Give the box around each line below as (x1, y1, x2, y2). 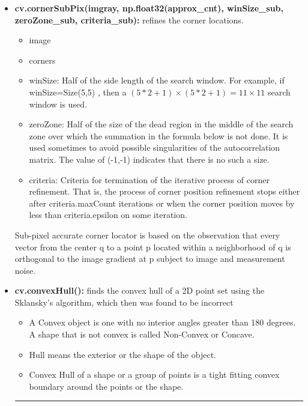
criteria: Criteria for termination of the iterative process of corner (29, 173, 270, 186)
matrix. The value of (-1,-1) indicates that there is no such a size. (29, 153, 270, 165)
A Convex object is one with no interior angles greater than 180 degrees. (29, 316, 296, 329)
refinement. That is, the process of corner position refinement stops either (29, 185, 300, 198)
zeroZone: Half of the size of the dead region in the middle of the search (29, 118, 294, 130)
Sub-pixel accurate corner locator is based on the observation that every (14, 228, 280, 241)
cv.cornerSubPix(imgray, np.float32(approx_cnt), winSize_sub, (14, 2, 283, 14)
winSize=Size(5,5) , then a (29, 85, 127, 98)
